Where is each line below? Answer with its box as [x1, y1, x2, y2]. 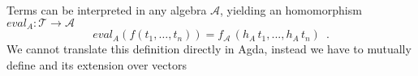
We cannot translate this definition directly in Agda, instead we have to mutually [6, 40, 412, 57]
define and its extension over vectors [6, 57, 187, 74]
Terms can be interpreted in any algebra [6, 2, 207, 19]
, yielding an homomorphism [220, 2, 362, 19]
